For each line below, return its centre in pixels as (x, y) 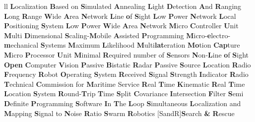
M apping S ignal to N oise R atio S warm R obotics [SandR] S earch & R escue (119, 113)
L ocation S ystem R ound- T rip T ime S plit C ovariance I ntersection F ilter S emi (124, 93)
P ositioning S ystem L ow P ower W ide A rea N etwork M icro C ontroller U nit (121, 26)
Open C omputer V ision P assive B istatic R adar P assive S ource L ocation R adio (127, 64)
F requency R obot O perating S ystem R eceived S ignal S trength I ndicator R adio (126, 74)
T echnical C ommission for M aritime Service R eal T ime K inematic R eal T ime (125, 84)
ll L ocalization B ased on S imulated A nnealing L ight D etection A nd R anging (123, 6)
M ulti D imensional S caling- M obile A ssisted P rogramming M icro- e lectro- (117, 35)
